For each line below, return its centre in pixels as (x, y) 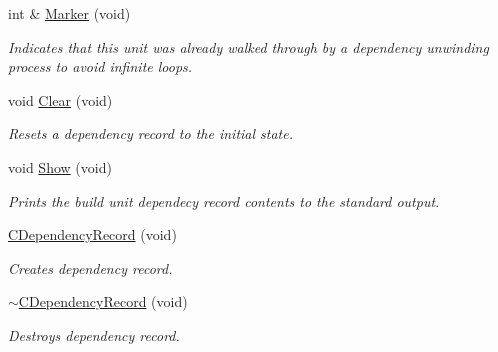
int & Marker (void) (69, 13)
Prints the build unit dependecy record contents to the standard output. (224, 200)
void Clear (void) (60, 99)
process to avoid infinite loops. (100, 66)
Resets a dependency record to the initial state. (151, 133)
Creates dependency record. (90, 267)
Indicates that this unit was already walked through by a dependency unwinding (248, 46)
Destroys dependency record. (94, 334)
